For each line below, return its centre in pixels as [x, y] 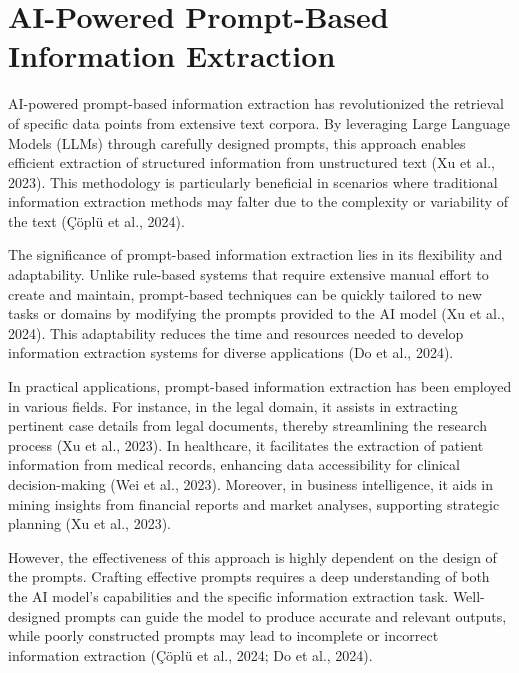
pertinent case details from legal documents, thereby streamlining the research [247, 425]
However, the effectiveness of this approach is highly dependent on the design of [252, 556]
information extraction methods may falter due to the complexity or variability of [258, 201]
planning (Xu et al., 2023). [89, 523]
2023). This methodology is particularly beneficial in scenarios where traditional [253, 181]
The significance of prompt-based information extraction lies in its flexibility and [255, 254]
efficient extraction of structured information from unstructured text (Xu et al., [251, 162]
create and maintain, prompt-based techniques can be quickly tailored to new [245, 293]
